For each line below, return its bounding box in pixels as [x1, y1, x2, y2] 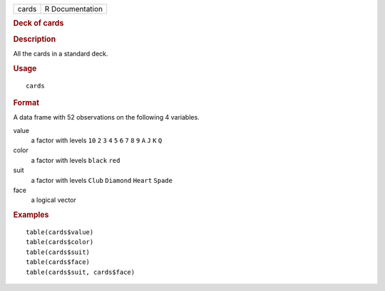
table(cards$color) [26, 238, 94, 246]
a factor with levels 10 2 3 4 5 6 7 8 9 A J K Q [31, 136, 163, 145]
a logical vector [31, 196, 76, 204]
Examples [13, 210, 49, 220]
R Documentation [44, 4, 103, 14]
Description [13, 34, 56, 44]
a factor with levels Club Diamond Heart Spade [31, 176, 173, 184]
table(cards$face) [26, 258, 91, 266]
